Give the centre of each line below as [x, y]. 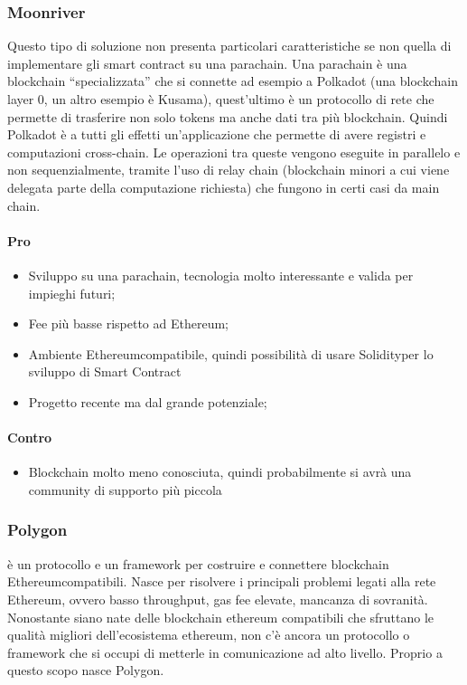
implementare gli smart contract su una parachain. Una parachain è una [207, 63]
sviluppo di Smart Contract [105, 371]
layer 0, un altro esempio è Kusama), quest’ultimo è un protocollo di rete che [221, 99]
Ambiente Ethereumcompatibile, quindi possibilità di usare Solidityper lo [231, 353]
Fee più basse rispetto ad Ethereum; [128, 323]
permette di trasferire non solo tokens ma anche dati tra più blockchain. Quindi [228, 116]
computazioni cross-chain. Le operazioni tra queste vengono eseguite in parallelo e [234, 152]
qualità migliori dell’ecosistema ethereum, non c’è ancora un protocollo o [209, 635]
